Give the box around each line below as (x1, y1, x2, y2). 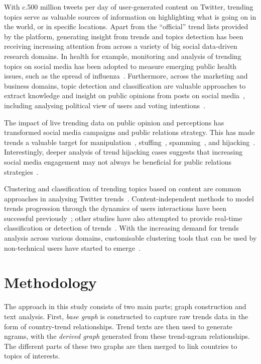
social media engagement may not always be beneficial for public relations (4, 156, 231, 167)
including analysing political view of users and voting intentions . (4, 100, 205, 110)
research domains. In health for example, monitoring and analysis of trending (4, 50, 241, 61)
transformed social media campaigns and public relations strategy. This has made (4, 127, 255, 137)
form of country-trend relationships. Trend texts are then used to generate (4, 321, 232, 331)
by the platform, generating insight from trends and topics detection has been (4, 31, 243, 41)
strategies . (4, 166, 39, 177)
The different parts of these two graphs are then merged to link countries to (4, 340, 237, 351)
